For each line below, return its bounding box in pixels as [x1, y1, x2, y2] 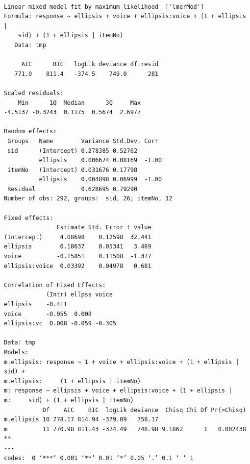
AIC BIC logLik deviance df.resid [21, 61, 158, 68]
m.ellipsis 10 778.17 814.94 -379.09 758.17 [4, 416, 158, 423]
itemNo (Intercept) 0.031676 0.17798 [7, 166, 138, 173]
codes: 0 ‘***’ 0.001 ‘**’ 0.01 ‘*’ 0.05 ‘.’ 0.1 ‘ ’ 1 [4, 454, 194, 462]
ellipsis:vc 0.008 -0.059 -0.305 [4, 320, 117, 327]
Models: [4, 348, 29, 356]
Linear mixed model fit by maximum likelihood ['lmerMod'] [4, 3, 204, 10]
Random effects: [4, 128, 57, 135]
